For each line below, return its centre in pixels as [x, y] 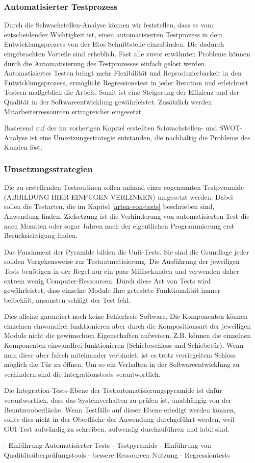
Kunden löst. [23, 147]
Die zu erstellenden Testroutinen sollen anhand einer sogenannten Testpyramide [124, 187]
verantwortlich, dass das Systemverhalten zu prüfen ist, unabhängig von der [118, 400]
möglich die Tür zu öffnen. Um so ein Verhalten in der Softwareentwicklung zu [122, 364]
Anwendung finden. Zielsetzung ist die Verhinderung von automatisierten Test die [127, 216]
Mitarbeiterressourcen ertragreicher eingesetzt [73, 111]
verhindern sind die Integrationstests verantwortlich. [82, 373]
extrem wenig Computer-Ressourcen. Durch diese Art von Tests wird [107, 280]
